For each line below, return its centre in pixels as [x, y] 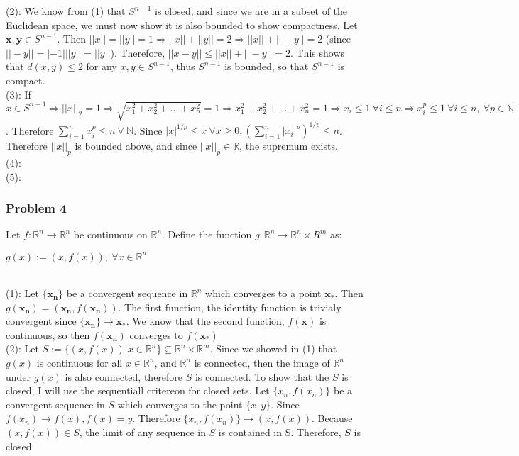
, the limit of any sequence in [142, 432]
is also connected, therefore [124, 376]
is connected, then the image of [262, 363]
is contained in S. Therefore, [280, 432]
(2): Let [22, 349]
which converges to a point [263, 293]
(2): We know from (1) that [66, 11]
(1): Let [22, 293]
